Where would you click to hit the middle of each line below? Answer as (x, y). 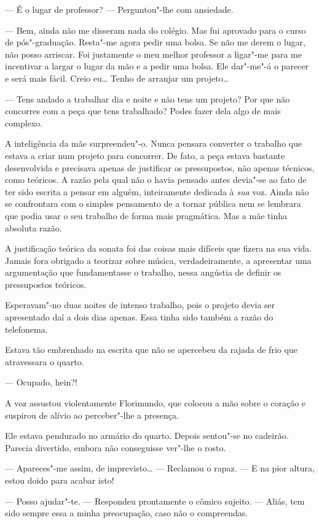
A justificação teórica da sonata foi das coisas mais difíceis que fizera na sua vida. (159, 248)
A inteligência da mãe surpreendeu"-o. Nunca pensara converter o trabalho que (154, 143)
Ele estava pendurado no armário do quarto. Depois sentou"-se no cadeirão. (147, 436)
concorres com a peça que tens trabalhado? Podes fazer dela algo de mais (143, 111)
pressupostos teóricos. (46, 284)
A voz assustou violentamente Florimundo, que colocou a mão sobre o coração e (156, 403)
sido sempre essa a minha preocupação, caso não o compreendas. (127, 513)
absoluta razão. (33, 227)
